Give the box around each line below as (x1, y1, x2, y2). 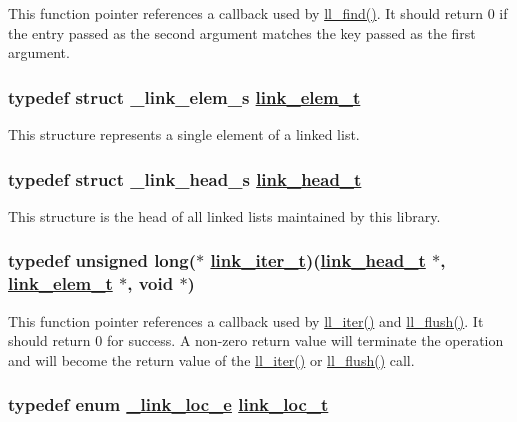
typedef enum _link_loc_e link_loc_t (8, 392, 329, 417)
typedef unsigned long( (8, 248, 196, 273)
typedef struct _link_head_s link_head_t (8, 166, 362, 191)
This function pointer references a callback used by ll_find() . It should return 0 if (8, 3, 508, 23)
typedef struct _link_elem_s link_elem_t (8, 84, 361, 109)
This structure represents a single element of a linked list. (8, 124, 360, 144)
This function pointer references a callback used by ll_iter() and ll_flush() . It (8, 310, 484, 331)
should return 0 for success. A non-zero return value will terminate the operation (8, 330, 504, 351)
